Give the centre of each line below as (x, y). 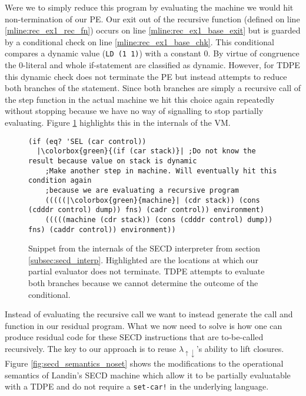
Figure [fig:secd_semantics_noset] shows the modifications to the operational (144, 363)
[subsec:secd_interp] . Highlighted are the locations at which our (143, 259)
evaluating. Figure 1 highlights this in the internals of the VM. (118, 122)
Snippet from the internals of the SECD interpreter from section (144, 248)
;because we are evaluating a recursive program (142, 190)
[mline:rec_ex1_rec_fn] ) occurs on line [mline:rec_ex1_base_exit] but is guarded (153, 30)
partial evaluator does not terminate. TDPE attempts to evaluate (147, 271)
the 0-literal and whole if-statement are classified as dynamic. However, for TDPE (152, 65)
